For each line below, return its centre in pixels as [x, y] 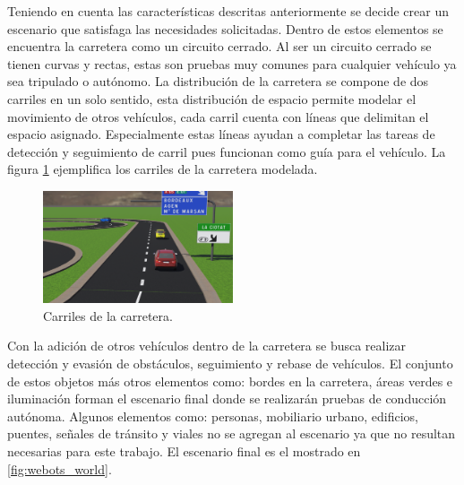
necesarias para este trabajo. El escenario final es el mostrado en [184, 450]
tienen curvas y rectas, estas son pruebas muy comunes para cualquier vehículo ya [232, 63]
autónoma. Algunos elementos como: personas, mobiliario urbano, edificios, [213, 416]
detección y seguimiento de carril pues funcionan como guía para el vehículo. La [227, 151]
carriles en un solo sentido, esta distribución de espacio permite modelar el [212, 98]
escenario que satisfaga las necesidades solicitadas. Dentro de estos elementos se [225, 28]
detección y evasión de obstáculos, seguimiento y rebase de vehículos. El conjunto [230, 363]
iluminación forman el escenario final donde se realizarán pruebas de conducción [227, 398]
